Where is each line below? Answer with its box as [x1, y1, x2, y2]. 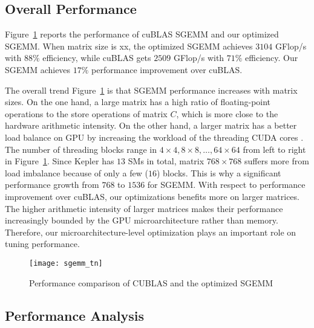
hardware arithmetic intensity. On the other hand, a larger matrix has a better [5, 119, 297, 132]
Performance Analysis [5, 306, 144, 324]
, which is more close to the [176, 107, 278, 120]
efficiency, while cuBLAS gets [42, 51, 151, 64]
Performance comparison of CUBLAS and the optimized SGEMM [29, 276, 273, 289]
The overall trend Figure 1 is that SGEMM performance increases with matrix [5, 83, 298, 96]
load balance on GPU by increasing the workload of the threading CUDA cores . [5, 130, 304, 143]
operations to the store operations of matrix [5, 107, 168, 120]
